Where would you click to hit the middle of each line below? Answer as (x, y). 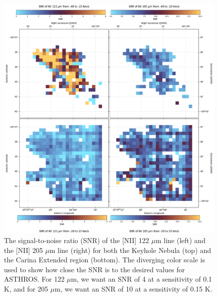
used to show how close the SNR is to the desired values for (95, 269)
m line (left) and (180, 240)
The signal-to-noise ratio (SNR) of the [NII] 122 (77, 240)
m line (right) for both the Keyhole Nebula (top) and (130, 250)
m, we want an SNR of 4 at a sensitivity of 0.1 (141, 279)
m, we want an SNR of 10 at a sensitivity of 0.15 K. (134, 288)
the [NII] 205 (24, 250)
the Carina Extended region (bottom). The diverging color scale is (105, 260)
